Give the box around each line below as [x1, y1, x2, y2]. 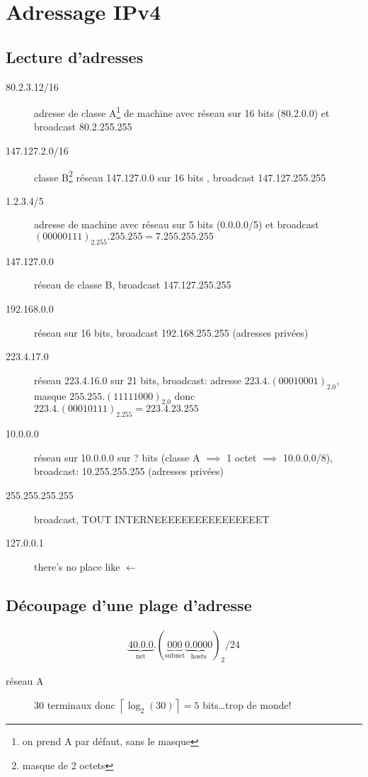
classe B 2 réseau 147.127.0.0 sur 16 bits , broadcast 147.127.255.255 [34, 167, 326, 184]
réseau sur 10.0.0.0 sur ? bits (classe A [34, 449, 200, 464]
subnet [164, 652, 185, 660]
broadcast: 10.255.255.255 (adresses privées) [34, 464, 224, 479]
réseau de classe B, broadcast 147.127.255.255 [34, 277, 231, 292]
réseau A [6, 673, 44, 688]
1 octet [226, 449, 257, 464]
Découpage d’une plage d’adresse [6, 593, 252, 615]
